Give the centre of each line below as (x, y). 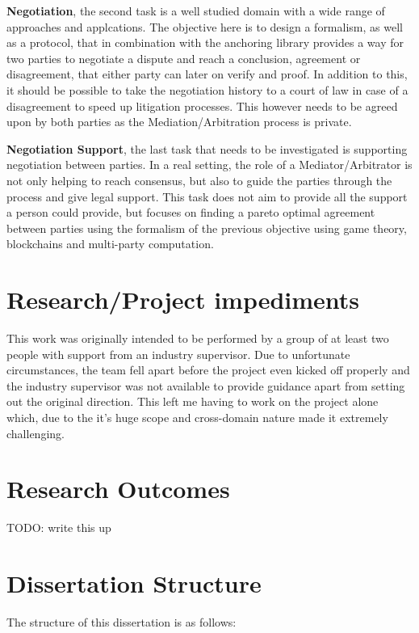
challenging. (36, 433)
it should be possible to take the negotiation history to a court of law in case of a (207, 89)
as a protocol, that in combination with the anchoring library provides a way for (205, 42)
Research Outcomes (118, 489)
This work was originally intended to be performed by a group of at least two (198, 338)
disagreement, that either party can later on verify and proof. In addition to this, (207, 74)
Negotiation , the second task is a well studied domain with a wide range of (196, 11)
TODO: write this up (59, 527)
